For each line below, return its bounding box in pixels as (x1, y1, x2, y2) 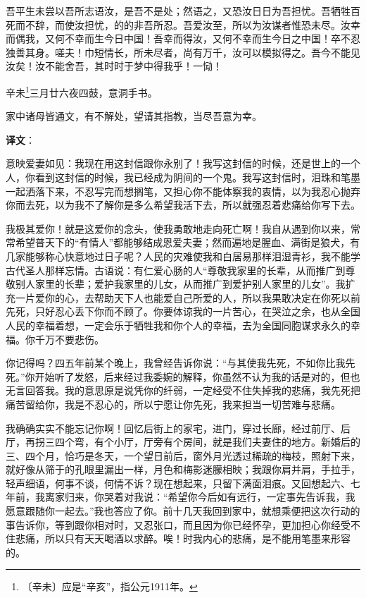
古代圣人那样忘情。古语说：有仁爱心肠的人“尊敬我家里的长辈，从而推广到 (6, 262, 346, 277)
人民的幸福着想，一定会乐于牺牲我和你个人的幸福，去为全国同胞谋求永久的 (6, 317, 351, 332)
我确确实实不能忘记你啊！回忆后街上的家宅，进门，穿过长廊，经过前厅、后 (6, 420, 351, 435)
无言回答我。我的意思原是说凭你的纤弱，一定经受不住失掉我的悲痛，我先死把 (6, 383, 360, 398)
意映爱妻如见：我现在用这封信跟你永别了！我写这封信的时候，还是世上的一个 (6, 156, 360, 171)
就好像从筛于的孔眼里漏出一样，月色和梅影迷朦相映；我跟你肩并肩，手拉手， (6, 462, 360, 477)
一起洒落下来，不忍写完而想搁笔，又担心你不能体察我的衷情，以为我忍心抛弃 (6, 183, 360, 198)
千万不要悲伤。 (34, 331, 104, 346)
